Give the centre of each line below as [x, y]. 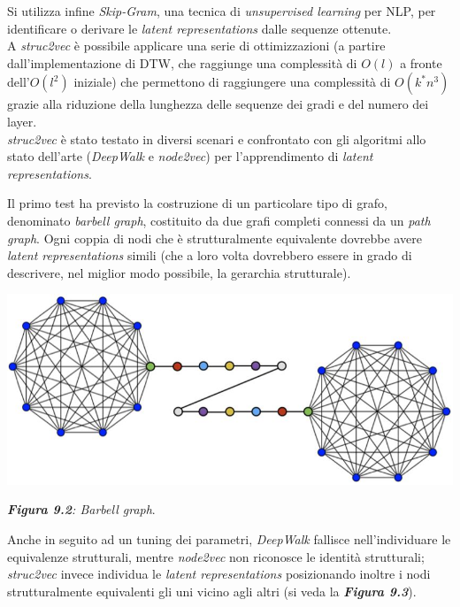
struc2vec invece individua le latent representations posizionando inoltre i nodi [219, 574]
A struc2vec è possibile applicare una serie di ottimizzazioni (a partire [196, 46]
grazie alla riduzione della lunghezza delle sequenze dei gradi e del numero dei [218, 104]
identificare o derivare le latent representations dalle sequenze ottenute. [199, 28]
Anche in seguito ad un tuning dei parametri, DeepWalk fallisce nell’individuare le [229, 538]
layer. [22, 121]
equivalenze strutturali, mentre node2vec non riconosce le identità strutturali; [216, 556]
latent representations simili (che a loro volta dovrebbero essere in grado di [210, 255]
